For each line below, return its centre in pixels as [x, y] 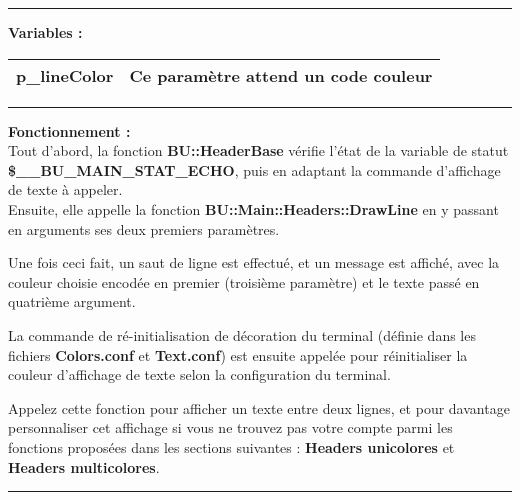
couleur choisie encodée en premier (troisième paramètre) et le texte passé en [244, 281]
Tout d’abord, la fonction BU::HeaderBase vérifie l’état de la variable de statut [258, 150]
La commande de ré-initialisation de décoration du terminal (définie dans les [242, 334]
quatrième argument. [72, 301]
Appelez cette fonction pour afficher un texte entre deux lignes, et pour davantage [259, 407]
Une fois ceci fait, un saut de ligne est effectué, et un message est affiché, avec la [254, 262]
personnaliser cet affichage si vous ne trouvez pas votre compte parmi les [230, 427]
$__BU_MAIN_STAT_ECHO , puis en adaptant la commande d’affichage [254, 169]
